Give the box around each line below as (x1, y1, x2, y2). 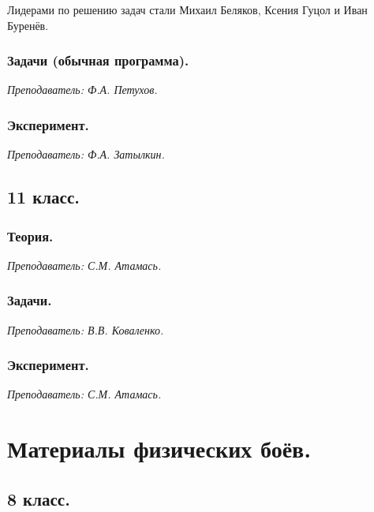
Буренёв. (7, 17, 49, 33)
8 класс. (7, 486, 70, 510)
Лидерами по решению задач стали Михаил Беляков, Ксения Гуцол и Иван (7, 2, 368, 17)
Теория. (7, 226, 54, 245)
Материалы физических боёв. (7, 432, 312, 465)
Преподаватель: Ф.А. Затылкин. (7, 146, 165, 163)
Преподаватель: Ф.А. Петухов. (7, 81, 158, 98)
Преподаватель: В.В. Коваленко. (7, 321, 164, 338)
